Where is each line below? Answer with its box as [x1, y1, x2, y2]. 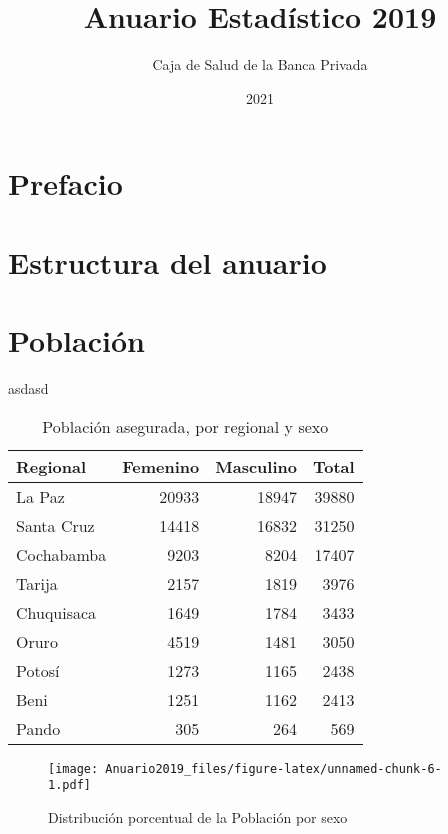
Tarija [16, 571, 58, 595]
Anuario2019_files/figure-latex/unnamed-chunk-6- [105, 761, 442, 776]
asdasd [8, 378, 49, 398]
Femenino [122, 454, 200, 478]
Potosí [16, 658, 60, 682]
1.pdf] [48, 778, 91, 793]
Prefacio [8, 163, 123, 204]
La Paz [16, 484, 65, 508]
